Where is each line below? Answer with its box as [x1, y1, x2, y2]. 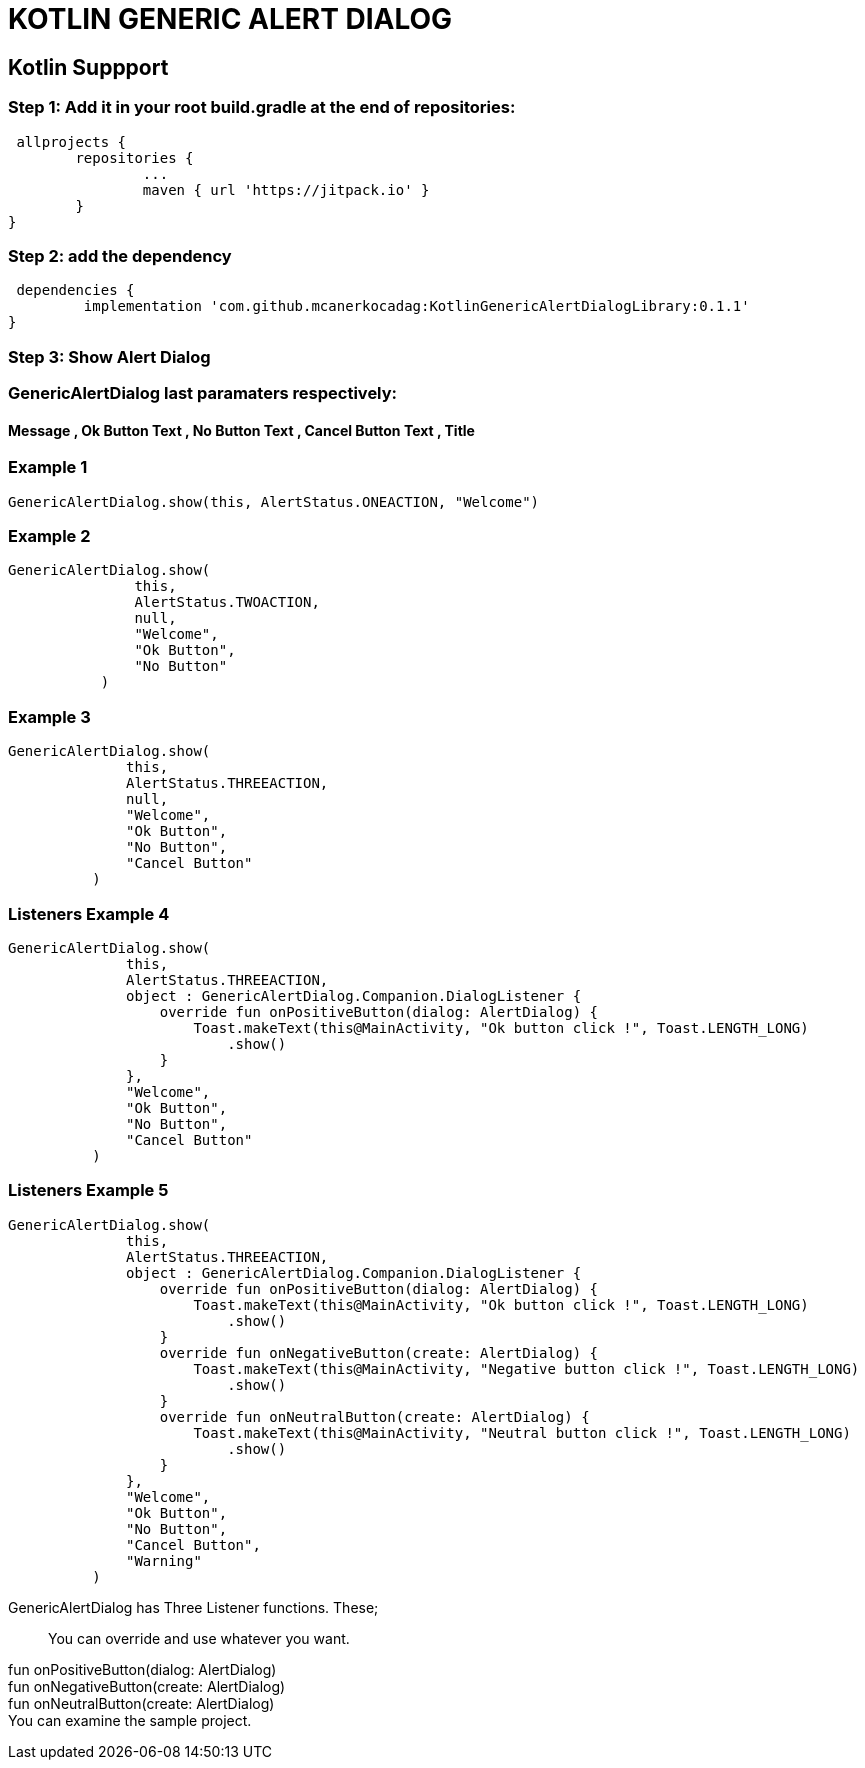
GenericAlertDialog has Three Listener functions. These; [8, 1598, 379, 1616]
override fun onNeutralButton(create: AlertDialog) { [159, 1408, 590, 1425]
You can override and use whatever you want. [48, 1629, 350, 1647]
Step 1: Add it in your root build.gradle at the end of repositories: [8, 97, 516, 118]
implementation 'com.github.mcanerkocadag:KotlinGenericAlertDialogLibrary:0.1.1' [83, 298, 750, 315]
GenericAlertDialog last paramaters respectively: [8, 383, 398, 404]
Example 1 [8, 457, 88, 478]
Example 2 [8, 526, 91, 547]
